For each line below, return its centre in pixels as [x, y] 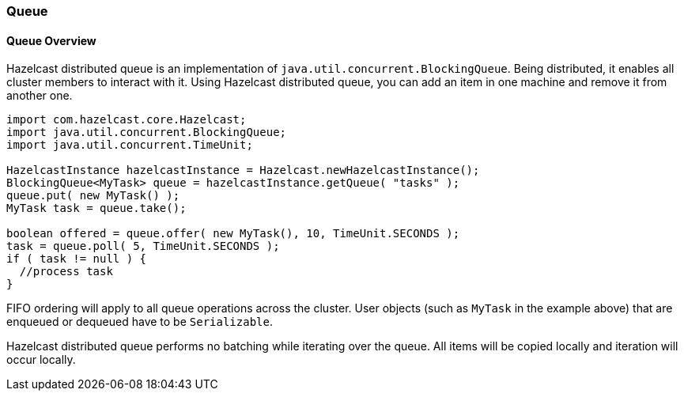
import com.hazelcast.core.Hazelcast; [127, 120]
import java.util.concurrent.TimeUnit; [130, 145]
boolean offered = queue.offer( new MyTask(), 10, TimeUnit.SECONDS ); [233, 234]
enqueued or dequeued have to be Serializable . [140, 322]
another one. [40, 96]
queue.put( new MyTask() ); [93, 196]
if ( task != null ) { [77, 259]
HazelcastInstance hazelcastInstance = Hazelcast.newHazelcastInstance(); [243, 170]
